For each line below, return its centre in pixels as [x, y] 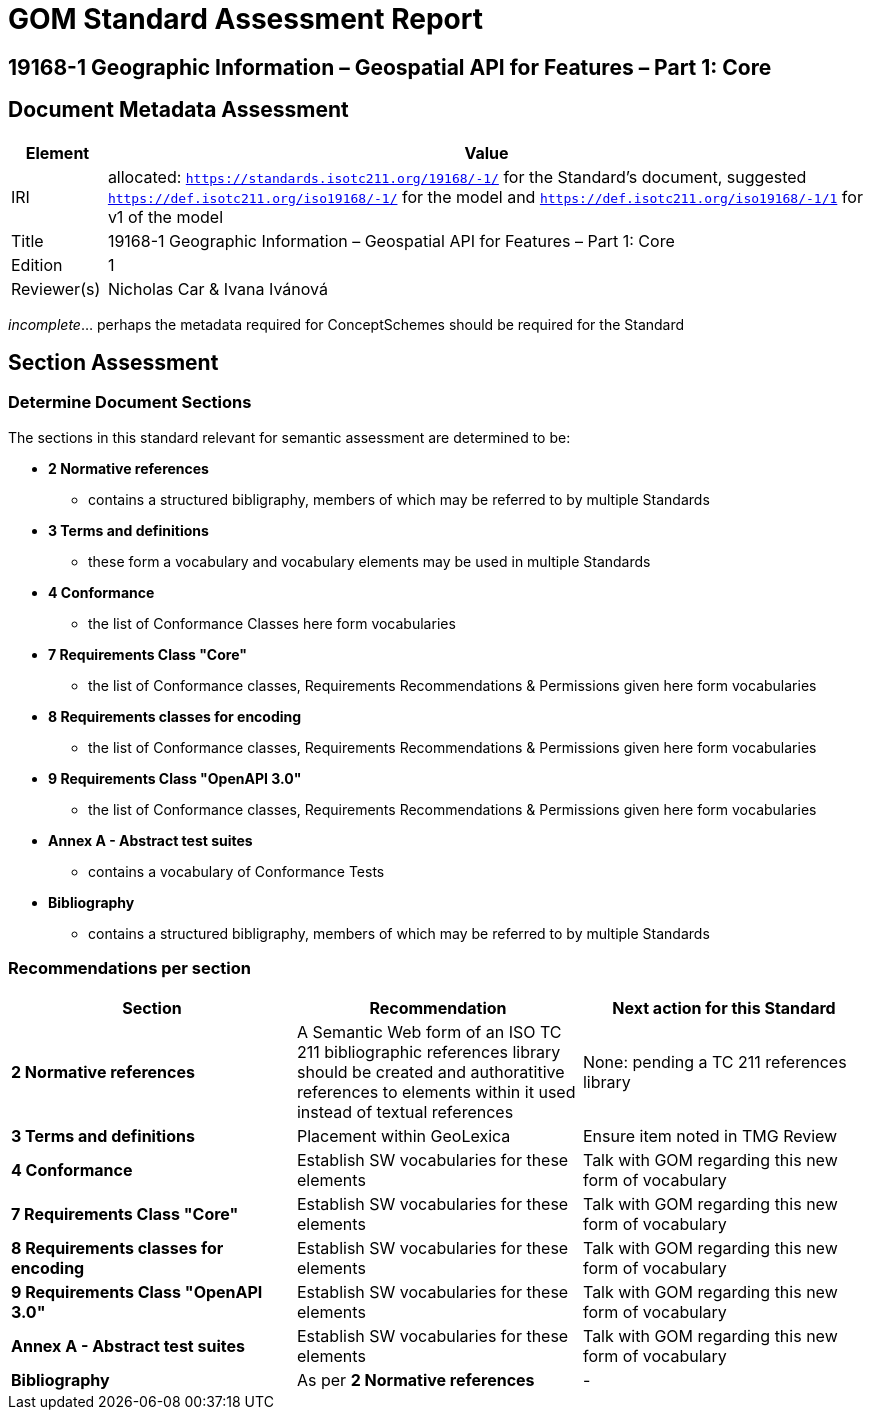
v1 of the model [165, 216]
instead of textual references [405, 1111]
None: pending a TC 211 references [714, 1061]
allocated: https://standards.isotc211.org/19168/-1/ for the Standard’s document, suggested [457, 176]
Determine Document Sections [130, 402]
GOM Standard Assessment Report [245, 19]
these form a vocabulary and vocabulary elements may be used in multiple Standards [369, 561]
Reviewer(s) [56, 288]
